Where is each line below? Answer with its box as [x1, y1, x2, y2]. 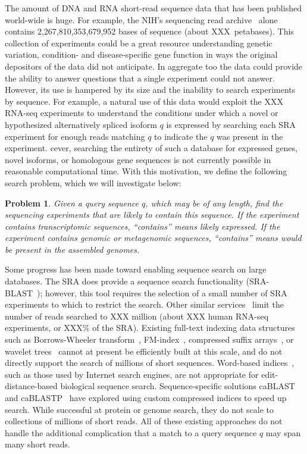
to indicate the [154, 130, 208, 142]
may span [265, 426, 301, 439]
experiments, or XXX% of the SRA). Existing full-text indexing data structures [5, 321, 295, 334]
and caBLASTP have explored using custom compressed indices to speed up [5, 392, 287, 403]
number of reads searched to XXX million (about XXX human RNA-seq [5, 309, 269, 322]
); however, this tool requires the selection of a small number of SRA [37, 286, 287, 299]
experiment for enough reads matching [5, 130, 145, 142]
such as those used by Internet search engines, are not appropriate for [5, 368, 259, 380]
